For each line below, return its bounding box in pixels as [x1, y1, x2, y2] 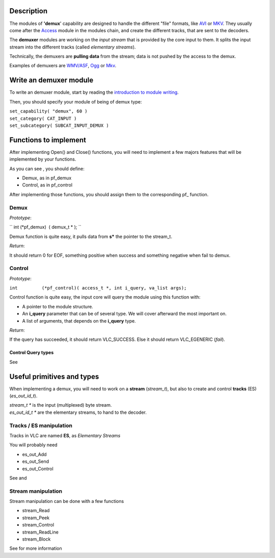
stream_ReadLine [22, 529, 59, 535]
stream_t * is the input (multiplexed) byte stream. [9, 402, 112, 408]
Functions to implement [9, 136, 87, 144]
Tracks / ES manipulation [9, 422, 72, 429]
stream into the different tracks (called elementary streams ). [9, 44, 136, 50]
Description [9, 7, 48, 15]
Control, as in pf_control [22, 182, 73, 188]
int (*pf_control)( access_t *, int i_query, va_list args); [9, 285, 187, 291]
